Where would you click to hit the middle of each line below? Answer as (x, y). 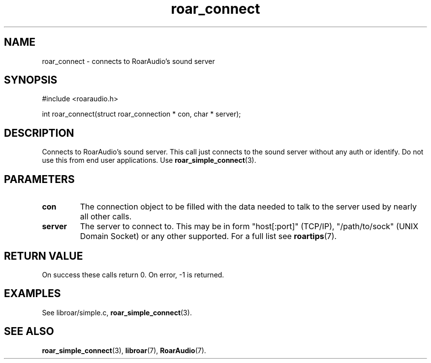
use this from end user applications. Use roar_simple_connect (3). (149, 160)
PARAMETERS (39, 179)
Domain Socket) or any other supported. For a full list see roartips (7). (208, 236)
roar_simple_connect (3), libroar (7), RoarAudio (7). (124, 350)
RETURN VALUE (44, 256)
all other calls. (106, 217)
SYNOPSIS (31, 80)
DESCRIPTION (39, 133)
